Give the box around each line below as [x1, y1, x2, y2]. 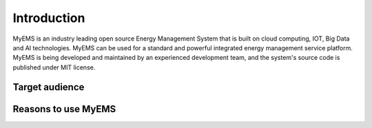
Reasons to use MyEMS [12, 103, 116, 115]
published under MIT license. [12, 63, 96, 72]
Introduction [12, 10, 85, 25]
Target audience [12, 81, 85, 93]
